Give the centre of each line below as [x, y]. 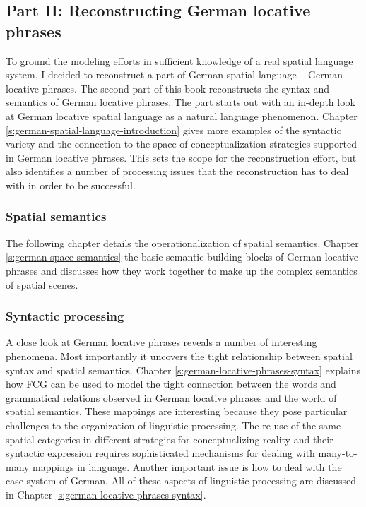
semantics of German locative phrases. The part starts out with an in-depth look [181, 102]
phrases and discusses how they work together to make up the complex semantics [182, 270]
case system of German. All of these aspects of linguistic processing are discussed [181, 481]
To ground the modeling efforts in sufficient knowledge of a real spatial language [179, 60]
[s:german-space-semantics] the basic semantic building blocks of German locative [182, 257]
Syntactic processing [65, 316]
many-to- [338, 453]
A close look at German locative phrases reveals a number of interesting [161, 342]
